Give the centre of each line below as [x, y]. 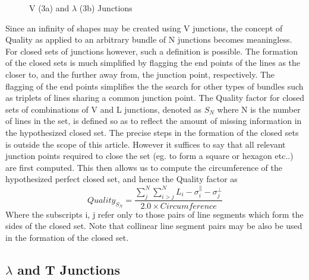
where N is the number [259, 109]
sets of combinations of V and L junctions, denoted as [103, 109]
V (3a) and [49, 8]
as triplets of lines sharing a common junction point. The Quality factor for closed [155, 98]
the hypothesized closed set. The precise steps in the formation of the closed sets [152, 132]
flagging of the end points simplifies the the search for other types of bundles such [154, 86]
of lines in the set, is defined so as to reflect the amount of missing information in [154, 121]
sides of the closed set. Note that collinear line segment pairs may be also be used [154, 226]
